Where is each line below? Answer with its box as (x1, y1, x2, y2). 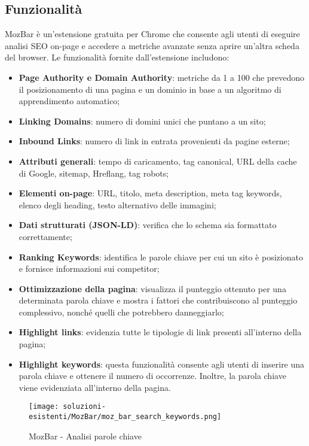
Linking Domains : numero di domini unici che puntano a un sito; (19, 114, 266, 127)
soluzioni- (63, 402, 106, 411)
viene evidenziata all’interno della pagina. (19, 381, 171, 393)
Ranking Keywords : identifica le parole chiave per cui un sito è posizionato (19, 250, 303, 263)
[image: (29, 402, 59, 411)
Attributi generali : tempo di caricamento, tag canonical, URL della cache (19, 154, 297, 167)
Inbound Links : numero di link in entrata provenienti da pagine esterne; (19, 135, 290, 147)
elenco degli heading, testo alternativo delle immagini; (19, 198, 216, 211)
